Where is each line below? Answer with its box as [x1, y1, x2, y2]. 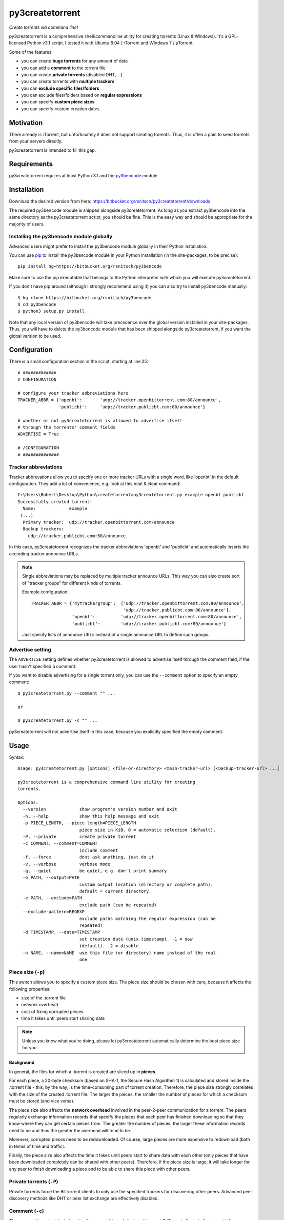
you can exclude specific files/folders [21, 85, 100, 91]
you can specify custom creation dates [21, 105, 100, 112]
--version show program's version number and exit [22, 807, 178, 812]
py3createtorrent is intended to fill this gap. [9, 147, 96, 153]
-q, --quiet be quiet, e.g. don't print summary [22, 868, 167, 874]
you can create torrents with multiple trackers [21, 79, 115, 84]
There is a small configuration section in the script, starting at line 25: [9, 359, 148, 365]
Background [9, 1059, 35, 1066]
